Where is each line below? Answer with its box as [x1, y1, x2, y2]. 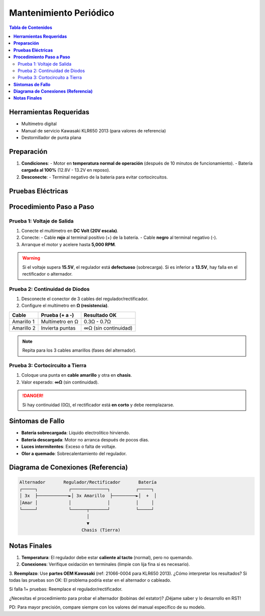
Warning [22, 255, 40, 261]
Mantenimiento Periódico [9, 7, 115, 18]
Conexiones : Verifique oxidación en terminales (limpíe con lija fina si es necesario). [21, 562, 190, 567]
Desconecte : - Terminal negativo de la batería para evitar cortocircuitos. [21, 174, 168, 180]
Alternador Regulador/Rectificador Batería [19, 479, 157, 485]
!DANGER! [22, 393, 44, 399]
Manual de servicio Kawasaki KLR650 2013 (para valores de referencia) [21, 128, 166, 133]
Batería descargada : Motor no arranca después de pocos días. [21, 436, 149, 442]
